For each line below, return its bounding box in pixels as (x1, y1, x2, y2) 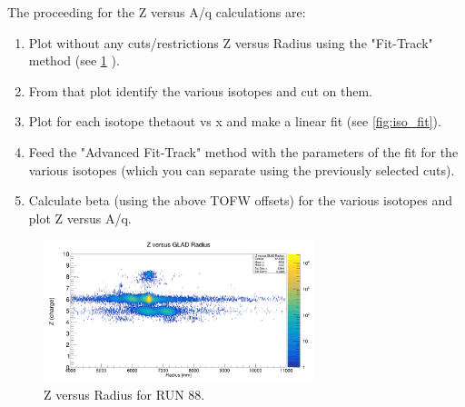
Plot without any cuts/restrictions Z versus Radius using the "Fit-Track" (28, 33, 433, 52)
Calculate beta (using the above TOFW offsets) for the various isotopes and (28, 191, 453, 210)
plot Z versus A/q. (28, 208, 132, 227)
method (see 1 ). (28, 51, 120, 70)
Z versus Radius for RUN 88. (44, 384, 205, 403)
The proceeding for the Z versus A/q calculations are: (7, 3, 306, 21)
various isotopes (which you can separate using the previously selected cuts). (28, 160, 455, 179)
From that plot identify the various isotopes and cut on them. (28, 81, 372, 100)
